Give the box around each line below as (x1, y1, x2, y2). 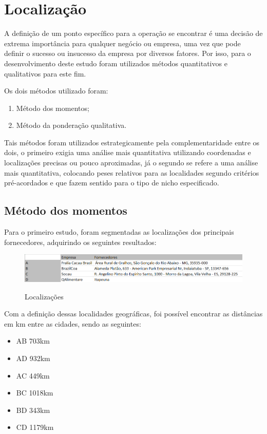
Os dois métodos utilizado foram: (4, 85, 108, 96)
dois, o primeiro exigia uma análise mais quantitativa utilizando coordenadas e (4, 147, 251, 158)
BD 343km (16, 404, 50, 415)
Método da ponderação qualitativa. (16, 120, 127, 130)
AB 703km (16, 335, 50, 346)
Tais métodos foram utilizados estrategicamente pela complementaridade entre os (4, 137, 260, 147)
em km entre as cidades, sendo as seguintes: (4, 318, 141, 329)
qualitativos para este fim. (4, 68, 86, 79)
